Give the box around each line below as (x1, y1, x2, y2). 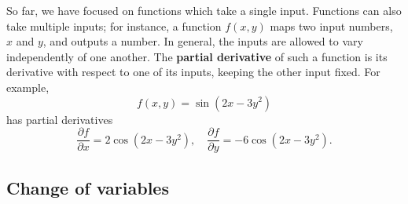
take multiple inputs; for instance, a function (6, 17, 222, 34)
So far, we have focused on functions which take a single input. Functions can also (6, 2, 402, 18)
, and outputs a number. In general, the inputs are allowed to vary (42, 33, 363, 49)
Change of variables (6, 175, 169, 199)
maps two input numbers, (270, 17, 393, 34)
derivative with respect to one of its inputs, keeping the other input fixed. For (6, 64, 380, 80)
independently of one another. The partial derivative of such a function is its (6, 48, 388, 64)
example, (6, 78, 50, 95)
